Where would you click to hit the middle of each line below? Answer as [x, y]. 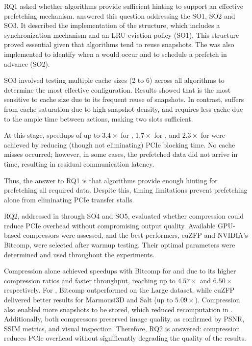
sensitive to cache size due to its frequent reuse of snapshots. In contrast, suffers [124, 99]
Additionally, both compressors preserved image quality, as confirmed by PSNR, [124, 319]
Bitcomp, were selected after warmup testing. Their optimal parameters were [120, 245]
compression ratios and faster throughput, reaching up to [90, 280]
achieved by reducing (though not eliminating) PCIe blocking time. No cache [120, 144]
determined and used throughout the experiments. [79, 254]
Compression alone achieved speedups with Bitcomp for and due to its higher [120, 271]
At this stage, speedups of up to [52, 135]
